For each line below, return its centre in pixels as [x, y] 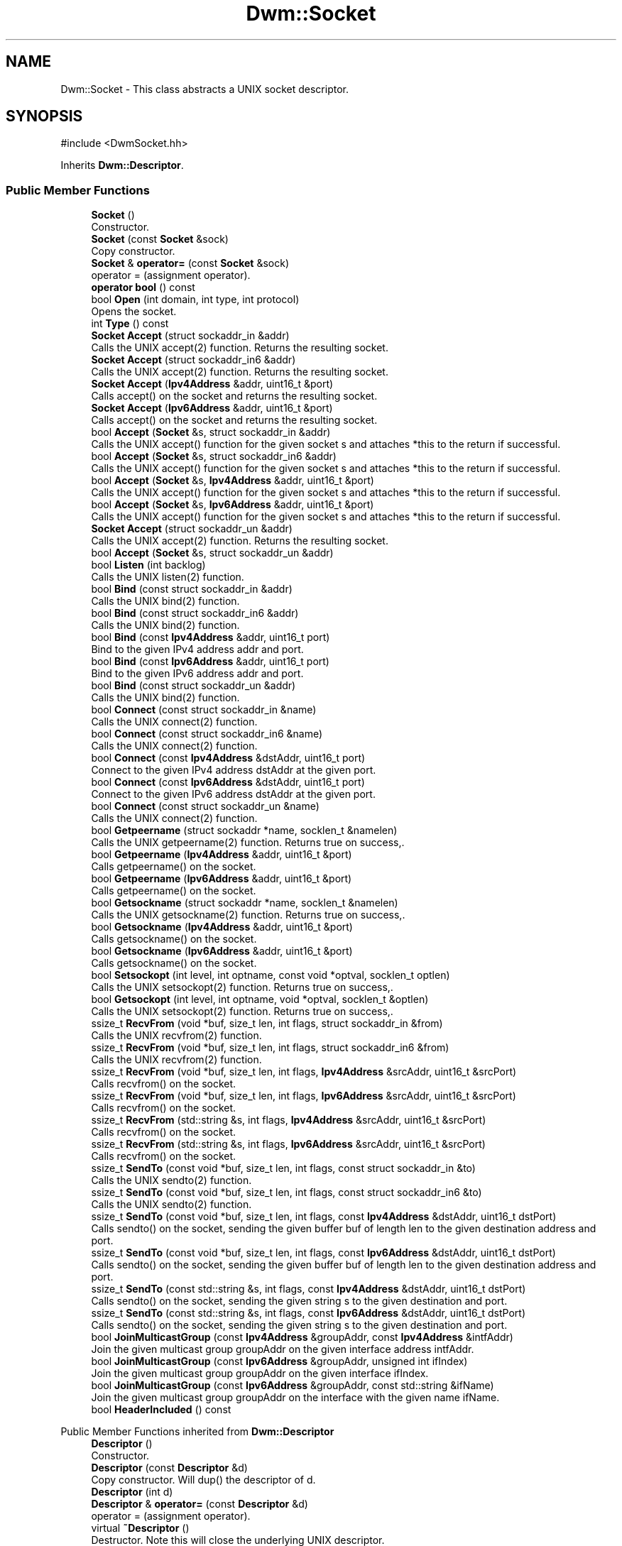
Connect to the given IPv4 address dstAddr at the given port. [234, 770]
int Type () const [130, 324]
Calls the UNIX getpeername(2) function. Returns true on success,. [248, 843]
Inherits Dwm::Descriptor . [122, 165]
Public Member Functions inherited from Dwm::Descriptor [197, 1432]
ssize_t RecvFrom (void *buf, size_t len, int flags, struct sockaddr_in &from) [267, 1024]
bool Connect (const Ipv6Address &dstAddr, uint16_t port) [228, 782]
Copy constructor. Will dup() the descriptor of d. [203, 1480]
